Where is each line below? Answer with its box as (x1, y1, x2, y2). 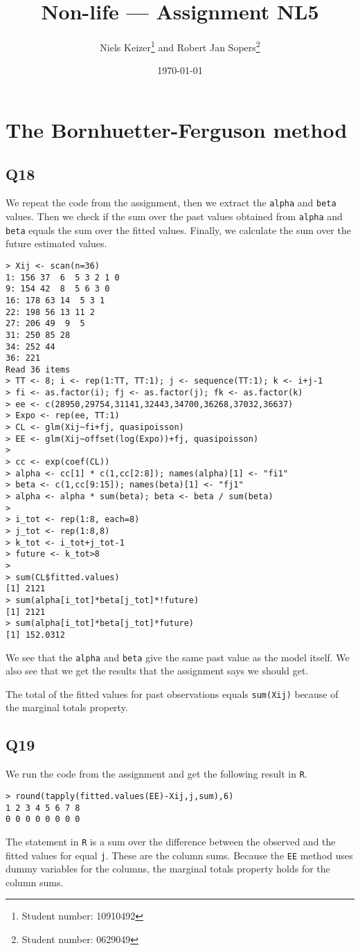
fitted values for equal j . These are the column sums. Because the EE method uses (6, 848, 353, 862)
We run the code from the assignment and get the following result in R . (6, 767, 307, 781)
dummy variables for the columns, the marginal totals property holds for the (6, 861, 330, 876)
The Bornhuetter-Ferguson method (6, 115, 348, 143)
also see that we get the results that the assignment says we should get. (6, 663, 309, 678)
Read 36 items (6, 364, 71, 375)
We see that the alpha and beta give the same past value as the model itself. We (6, 649, 350, 664)
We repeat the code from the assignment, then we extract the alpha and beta (6, 195, 336, 210)
